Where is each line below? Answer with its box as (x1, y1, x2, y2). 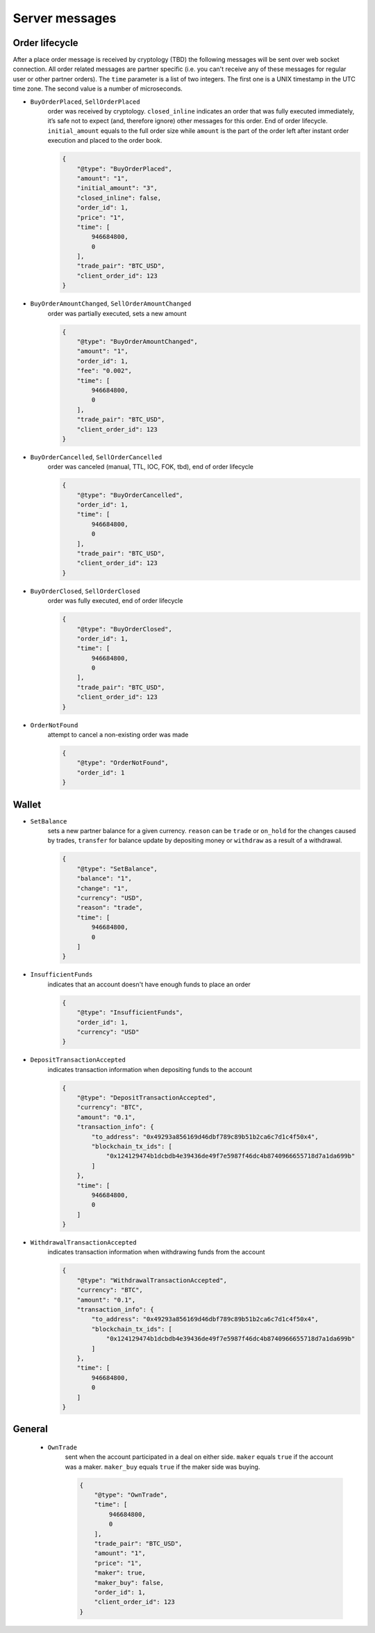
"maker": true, (94, 1569, 146, 1577)
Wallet (12, 798, 42, 810)
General (12, 1423, 49, 1435)
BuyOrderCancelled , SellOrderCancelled (30, 452, 162, 461)
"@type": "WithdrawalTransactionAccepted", (76, 1276, 227, 1284)
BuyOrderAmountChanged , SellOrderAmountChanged (30, 299, 192, 308)
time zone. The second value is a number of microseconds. (12, 84, 183, 93)
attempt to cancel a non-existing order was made (47, 731, 189, 739)
